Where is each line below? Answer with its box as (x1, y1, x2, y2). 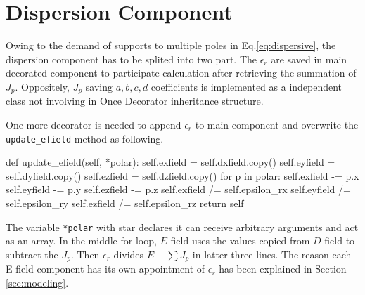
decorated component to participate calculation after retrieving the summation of (6, 65, 357, 80)
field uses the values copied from (170, 233, 310, 248)
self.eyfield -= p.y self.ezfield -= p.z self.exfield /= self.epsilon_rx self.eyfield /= (6, 182, 351, 197)
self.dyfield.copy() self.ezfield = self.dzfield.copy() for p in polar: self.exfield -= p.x (6, 168, 359, 183)
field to (324, 233, 355, 248)
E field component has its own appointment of (6, 261, 205, 276)
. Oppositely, (15, 79, 70, 93)
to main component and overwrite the (195, 117, 359, 131)
